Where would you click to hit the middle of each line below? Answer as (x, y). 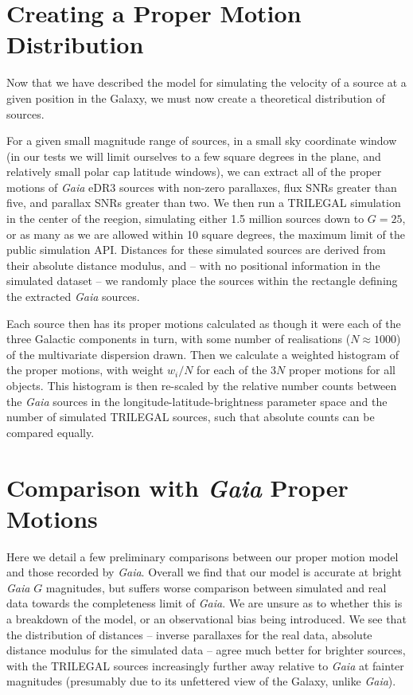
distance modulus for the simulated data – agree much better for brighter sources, (206, 650)
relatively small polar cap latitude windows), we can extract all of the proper (194, 172)
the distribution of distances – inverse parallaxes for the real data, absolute (189, 634)
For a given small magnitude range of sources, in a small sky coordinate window (202, 141)
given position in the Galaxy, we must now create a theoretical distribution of (196, 98)
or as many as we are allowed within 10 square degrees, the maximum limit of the (206, 234)
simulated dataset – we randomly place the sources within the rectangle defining (202, 281)
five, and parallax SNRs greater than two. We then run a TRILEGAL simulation (204, 203)
